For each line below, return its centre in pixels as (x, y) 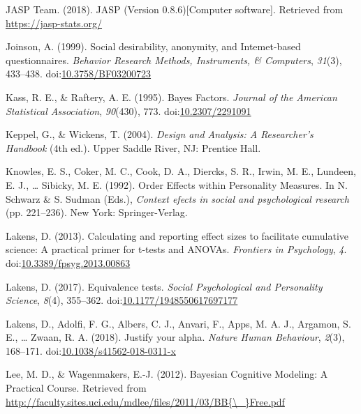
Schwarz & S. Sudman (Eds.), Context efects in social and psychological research (177, 198)
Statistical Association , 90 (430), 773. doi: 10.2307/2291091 (128, 110)
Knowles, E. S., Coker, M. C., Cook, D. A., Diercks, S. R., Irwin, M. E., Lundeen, (181, 171)
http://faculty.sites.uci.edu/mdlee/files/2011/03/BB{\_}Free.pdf (145, 401)
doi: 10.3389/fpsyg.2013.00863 (68, 262)
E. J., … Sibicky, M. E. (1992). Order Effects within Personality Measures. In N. (177, 184)
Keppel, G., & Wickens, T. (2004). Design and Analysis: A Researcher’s (160, 134)
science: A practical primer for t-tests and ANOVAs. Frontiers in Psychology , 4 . (176, 249)
